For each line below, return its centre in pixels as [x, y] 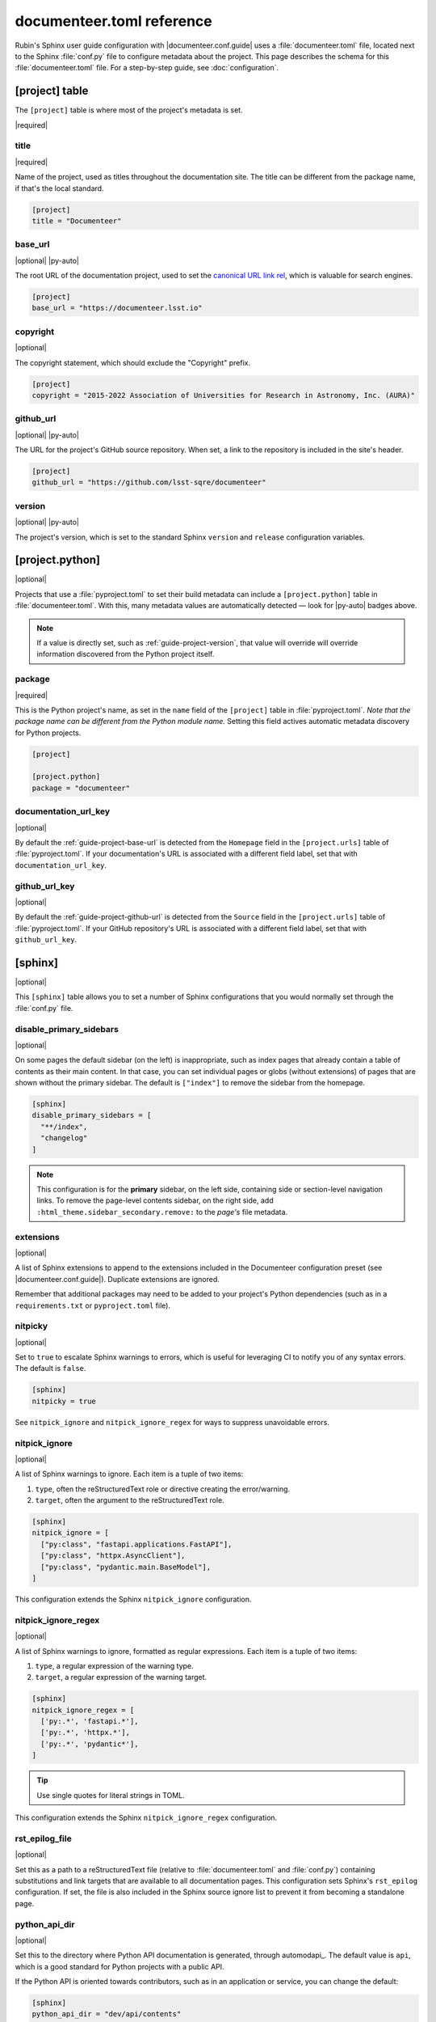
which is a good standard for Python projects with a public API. [120, 1966]
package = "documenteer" [81, 788]
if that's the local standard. [59, 188]
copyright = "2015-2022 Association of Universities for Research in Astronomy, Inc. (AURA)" [224, 395]
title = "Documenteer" [77, 221]
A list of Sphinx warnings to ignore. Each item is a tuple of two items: [129, 1474]
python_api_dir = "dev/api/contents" [107, 2014]
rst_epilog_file [43, 1838]
